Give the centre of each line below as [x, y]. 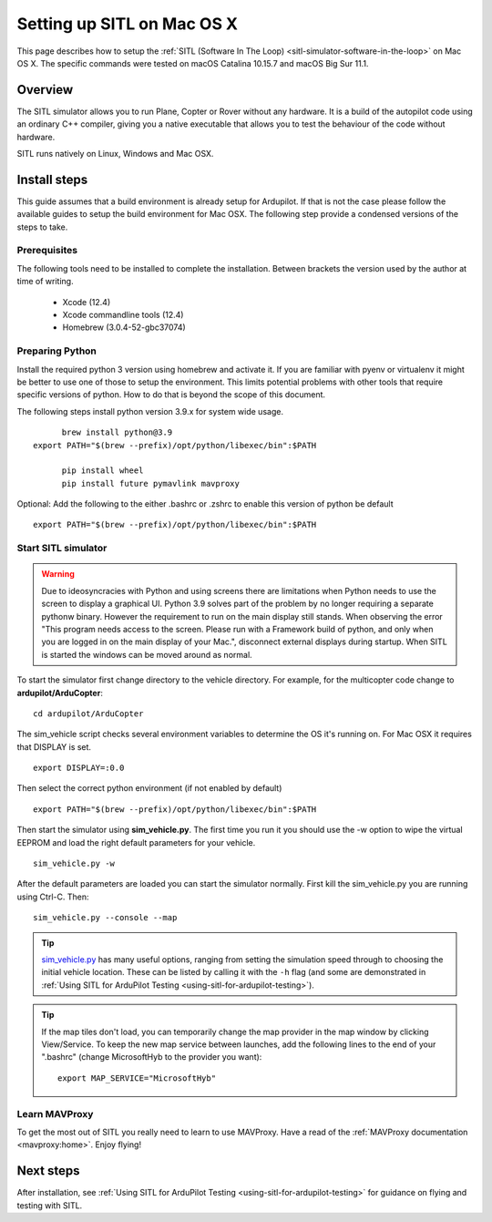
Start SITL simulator [62, 549]
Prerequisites [47, 251]
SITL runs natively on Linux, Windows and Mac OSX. [115, 154]
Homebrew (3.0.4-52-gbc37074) [124, 327]
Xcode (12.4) [87, 302]
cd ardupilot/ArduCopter [88, 714]
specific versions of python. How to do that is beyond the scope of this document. [171, 395]
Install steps [52, 179]
